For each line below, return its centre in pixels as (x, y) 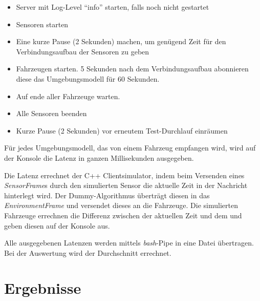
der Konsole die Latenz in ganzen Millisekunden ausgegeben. (99, 157)
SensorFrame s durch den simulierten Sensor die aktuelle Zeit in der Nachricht (126, 185)
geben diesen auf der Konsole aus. (57, 225)
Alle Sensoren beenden (51, 113)
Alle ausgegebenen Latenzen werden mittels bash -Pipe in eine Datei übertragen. (129, 243)
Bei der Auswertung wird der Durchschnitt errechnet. (88, 252)
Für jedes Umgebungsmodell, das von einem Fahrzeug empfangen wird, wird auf (130, 148)
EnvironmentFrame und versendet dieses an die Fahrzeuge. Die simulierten (121, 205)
